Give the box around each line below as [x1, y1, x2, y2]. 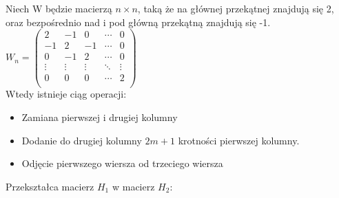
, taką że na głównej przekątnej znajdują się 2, [137, 1, 334, 15]
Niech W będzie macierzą [6, 1, 112, 15]
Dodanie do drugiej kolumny [21, 133, 142, 147]
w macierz [112, 179, 155, 193]
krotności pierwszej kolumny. [178, 133, 300, 147]
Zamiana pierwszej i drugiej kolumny [21, 110, 178, 124]
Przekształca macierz [6, 179, 94, 193]
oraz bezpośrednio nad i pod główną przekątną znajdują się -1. [6, 14, 271, 29]
